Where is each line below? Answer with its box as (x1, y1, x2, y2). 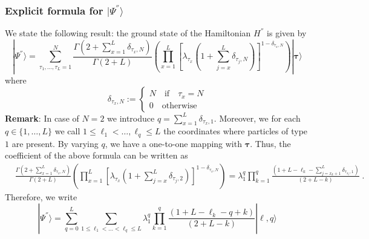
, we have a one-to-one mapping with (105, 137, 242, 149)
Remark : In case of (5, 111, 79, 124)
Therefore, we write (5, 191, 77, 203)
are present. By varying (11, 137, 99, 149)
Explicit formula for (5, 2, 103, 18)
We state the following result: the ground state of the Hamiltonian (5, 27, 251, 39)
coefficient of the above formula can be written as (5, 149, 188, 162)
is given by (267, 27, 307, 39)
